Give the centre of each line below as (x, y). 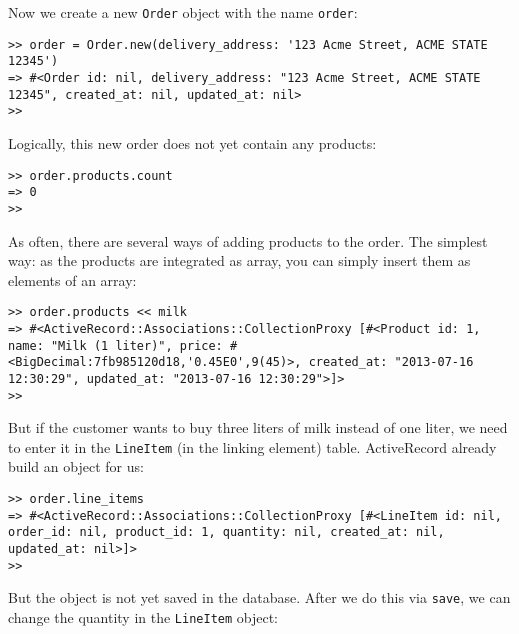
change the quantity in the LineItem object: (143, 617)
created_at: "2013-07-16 (391, 362)
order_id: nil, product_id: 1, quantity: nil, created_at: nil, (226, 532)
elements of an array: (72, 279)
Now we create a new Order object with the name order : (183, 12)
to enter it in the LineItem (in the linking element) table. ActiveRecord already (252, 446)
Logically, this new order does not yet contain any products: (192, 142)
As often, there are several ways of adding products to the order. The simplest (248, 240)
